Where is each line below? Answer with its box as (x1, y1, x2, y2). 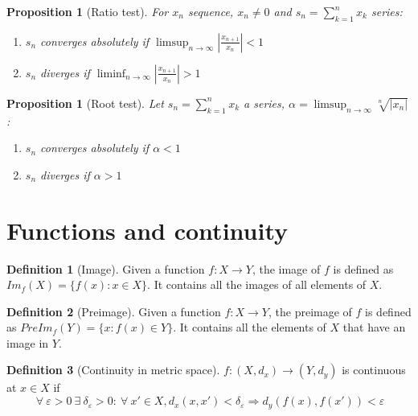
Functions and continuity (6, 213, 289, 246)
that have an (342, 319, 406, 336)
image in (6, 334, 49, 351)
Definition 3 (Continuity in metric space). (6, 361, 220, 378)
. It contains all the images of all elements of (147, 276, 367, 293)
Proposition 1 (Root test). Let (6, 94, 164, 111)
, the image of (252, 260, 321, 277)
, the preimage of (268, 303, 352, 319)
